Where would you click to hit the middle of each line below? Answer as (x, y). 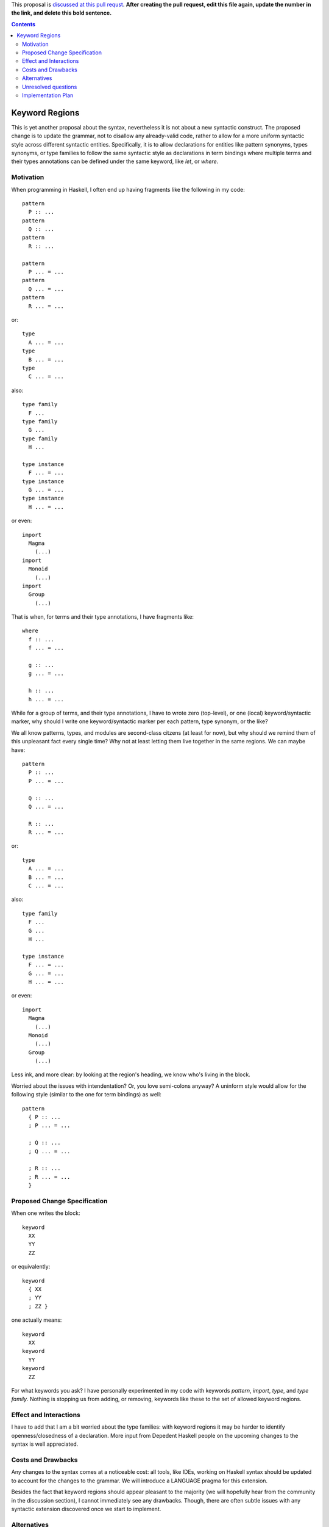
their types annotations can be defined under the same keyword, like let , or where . (115, 161)
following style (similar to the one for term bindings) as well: (86, 1095)
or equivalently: (31, 1267)
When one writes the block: (46, 1213)
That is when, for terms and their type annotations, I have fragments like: (103, 617)
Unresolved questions (50, 87)
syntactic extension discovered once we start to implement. (86, 1509)
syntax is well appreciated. (45, 1444)
